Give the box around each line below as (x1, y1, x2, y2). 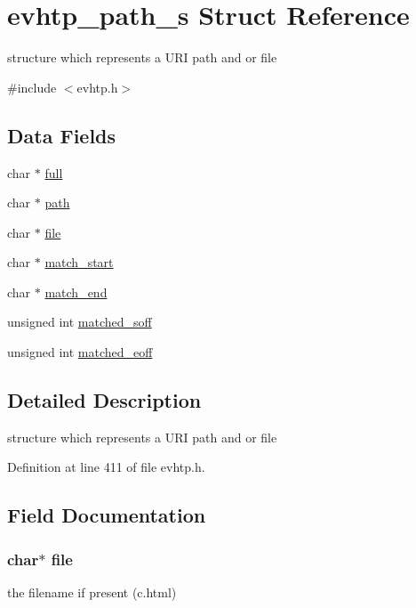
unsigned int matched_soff (7, 312, 152, 331)
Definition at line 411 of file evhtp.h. (7, 458, 205, 476)
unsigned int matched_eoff (7, 343, 153, 361)
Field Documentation (7, 501, 206, 529)
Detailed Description (7, 386, 202, 414)
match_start (44, 253, 114, 272)
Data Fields (7, 121, 116, 149)
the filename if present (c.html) (7, 583, 177, 602)
